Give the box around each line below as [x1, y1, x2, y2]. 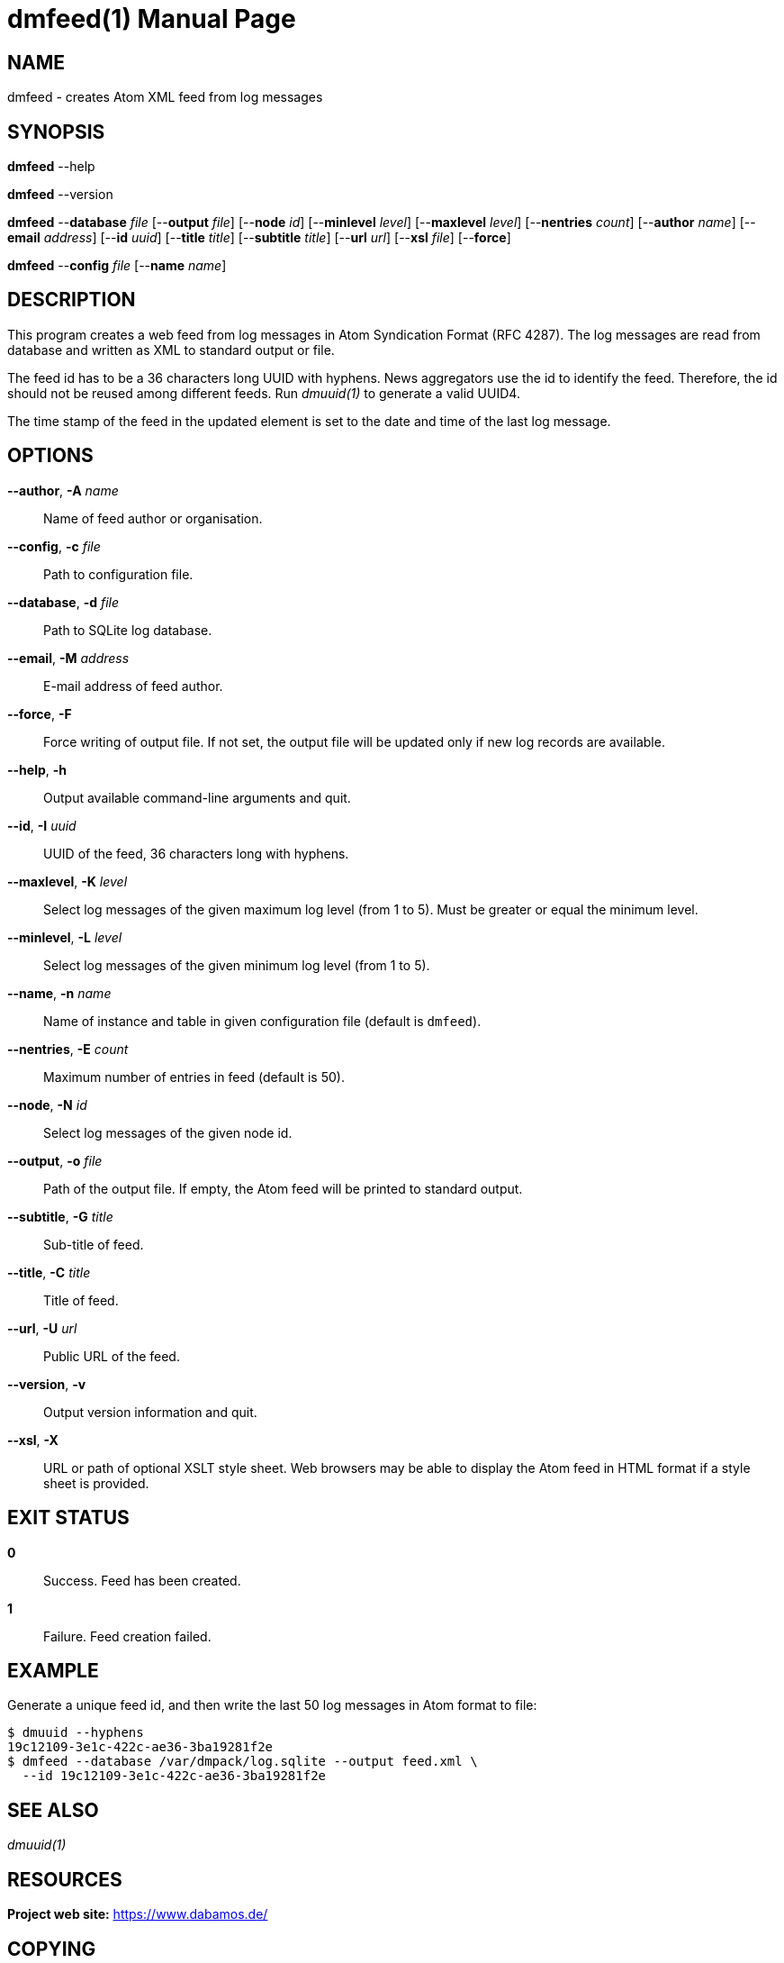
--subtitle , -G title [7, 1208, 113, 1224]
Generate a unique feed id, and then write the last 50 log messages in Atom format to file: [7, 1697, 537, 1713]
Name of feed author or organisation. [43, 510, 263, 526]
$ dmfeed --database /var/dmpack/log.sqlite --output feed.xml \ [7, 1754, 478, 1769]
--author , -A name [7, 482, 119, 498]
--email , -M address [7, 650, 130, 666]
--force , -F [7, 705, 72, 722]
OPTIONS [7, 444, 94, 468]
